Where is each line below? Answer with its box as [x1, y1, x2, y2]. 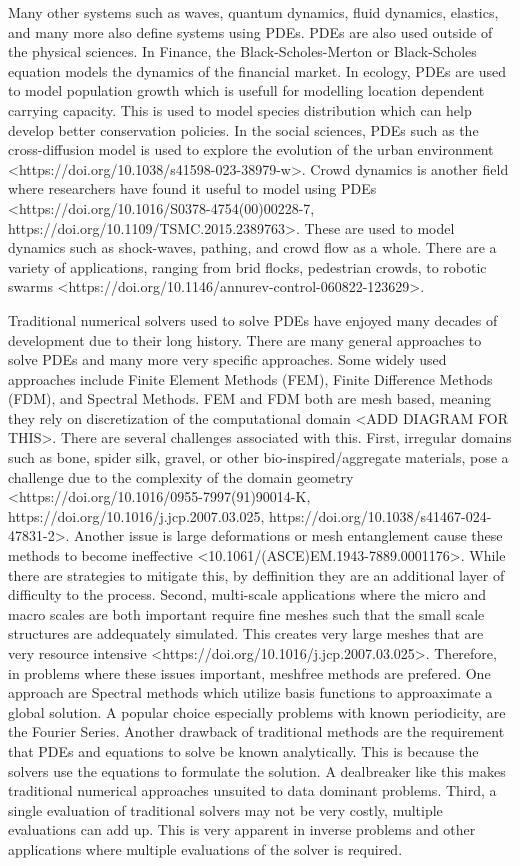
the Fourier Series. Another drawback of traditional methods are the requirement [8, 721, 505, 742]
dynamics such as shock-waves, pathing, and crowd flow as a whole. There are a [8, 237, 497, 258]
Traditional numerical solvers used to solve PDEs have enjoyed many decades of [8, 309, 498, 330]
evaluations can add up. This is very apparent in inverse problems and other [8, 819, 476, 840]
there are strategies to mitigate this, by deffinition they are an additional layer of [8, 564, 505, 585]
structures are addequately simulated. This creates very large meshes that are [8, 623, 484, 644]
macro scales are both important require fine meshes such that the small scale [8, 603, 485, 624]
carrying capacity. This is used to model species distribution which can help [8, 99, 472, 120]
